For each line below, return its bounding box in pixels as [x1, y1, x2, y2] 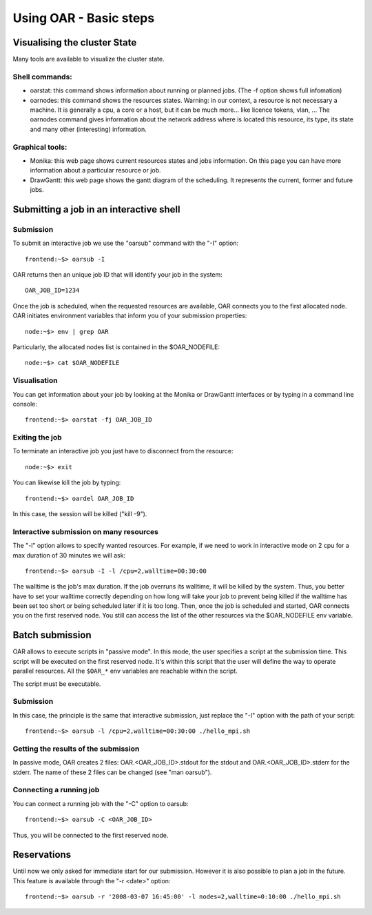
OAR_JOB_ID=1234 [25, 286, 80, 295]
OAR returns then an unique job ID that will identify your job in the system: [12, 270, 223, 279]
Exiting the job [12, 433, 62, 442]
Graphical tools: [12, 142, 68, 152]
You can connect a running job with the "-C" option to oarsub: [12, 799, 189, 807]
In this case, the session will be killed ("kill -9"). [12, 509, 147, 518]
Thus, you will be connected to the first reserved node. [12, 831, 169, 839]
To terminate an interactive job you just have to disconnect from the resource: [12, 447, 234, 455]
